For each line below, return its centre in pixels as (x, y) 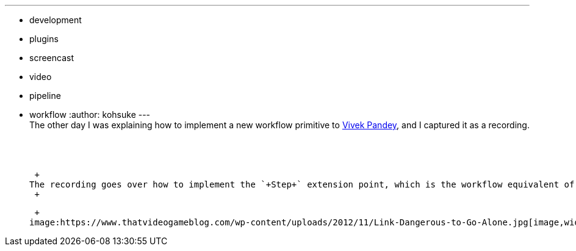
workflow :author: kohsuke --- (90, 115)
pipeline (45, 96)
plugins (44, 39)
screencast (52, 58)
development (56, 20)
